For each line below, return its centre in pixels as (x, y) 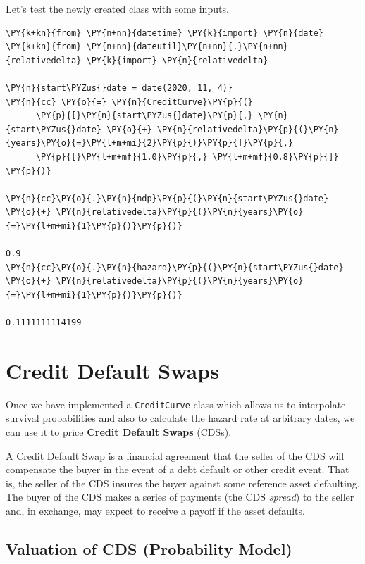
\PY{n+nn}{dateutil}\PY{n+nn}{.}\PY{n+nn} (187, 47)
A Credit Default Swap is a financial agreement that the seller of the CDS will (175, 455)
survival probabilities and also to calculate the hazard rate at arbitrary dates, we (180, 418)
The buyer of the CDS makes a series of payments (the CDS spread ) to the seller (180, 497)
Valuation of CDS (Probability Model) (149, 548)
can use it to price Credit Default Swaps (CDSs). (119, 432)
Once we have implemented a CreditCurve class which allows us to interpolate (176, 404)
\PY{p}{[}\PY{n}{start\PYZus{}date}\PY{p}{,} (144, 116)
